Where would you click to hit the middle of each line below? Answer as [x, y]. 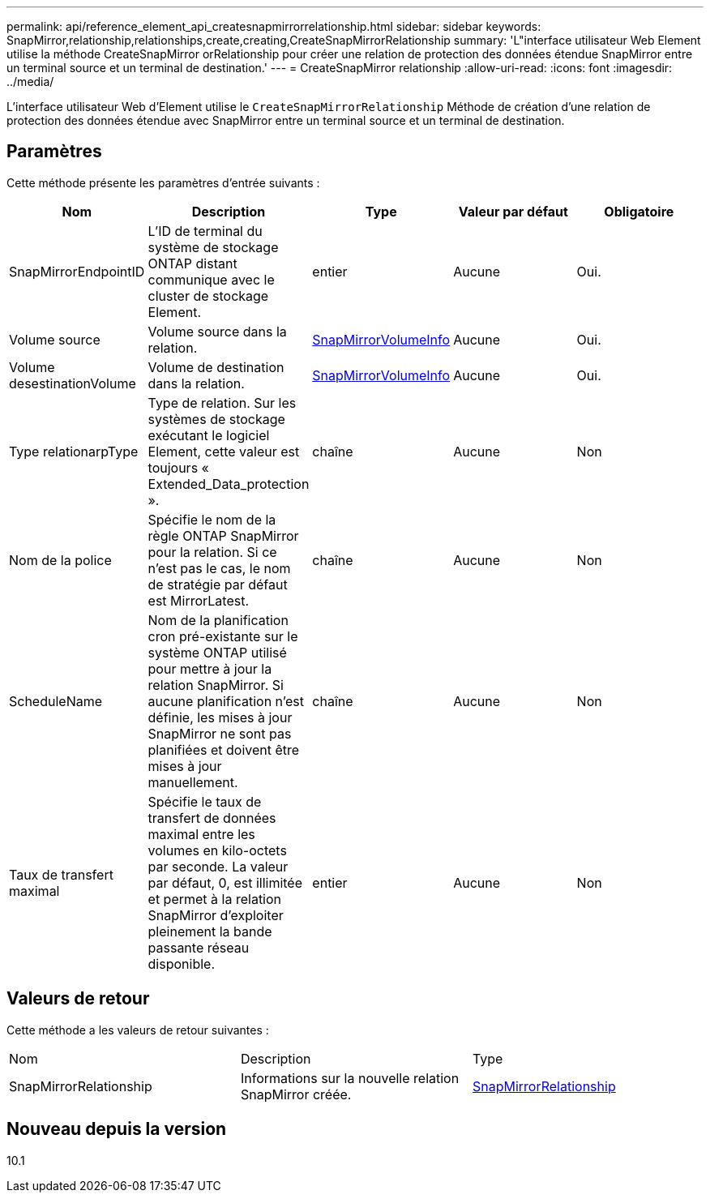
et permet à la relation [215, 899]
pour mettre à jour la [210, 668]
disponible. [181, 963]
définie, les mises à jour [220, 717]
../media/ [30, 81]
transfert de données [212, 818]
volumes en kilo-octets [217, 850]
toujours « [178, 467]
